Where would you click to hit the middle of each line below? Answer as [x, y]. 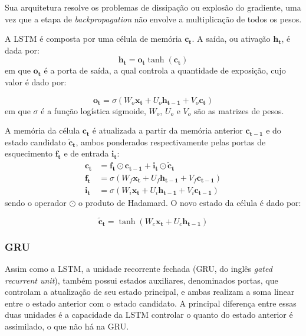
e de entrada [86, 153]
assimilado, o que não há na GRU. [67, 326]
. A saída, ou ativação [231, 39]
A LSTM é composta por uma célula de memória [93, 39]
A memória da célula [42, 130]
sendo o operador [36, 203]
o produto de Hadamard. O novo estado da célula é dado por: [190, 203]
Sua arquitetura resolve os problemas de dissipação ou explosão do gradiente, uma [153, 7]
